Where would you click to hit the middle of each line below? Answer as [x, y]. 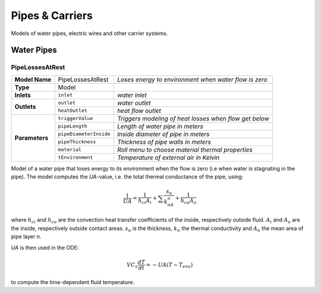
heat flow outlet [139, 111]
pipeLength [73, 126]
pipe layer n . [26, 237]
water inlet [132, 95]
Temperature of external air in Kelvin [168, 157]
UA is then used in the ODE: [45, 247]
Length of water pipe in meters [160, 126]
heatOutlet [73, 111]
